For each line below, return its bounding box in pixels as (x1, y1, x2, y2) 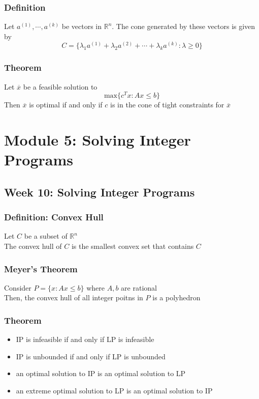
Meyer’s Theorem (4, 262, 78, 275)
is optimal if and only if (29, 99, 103, 110)
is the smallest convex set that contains (71, 241, 194, 251)
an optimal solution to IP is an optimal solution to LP (16, 368, 186, 379)
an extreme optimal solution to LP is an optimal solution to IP (16, 385, 213, 396)
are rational (121, 282, 157, 293)
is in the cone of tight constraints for (110, 99, 224, 110)
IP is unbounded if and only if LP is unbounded (16, 351, 166, 361)
